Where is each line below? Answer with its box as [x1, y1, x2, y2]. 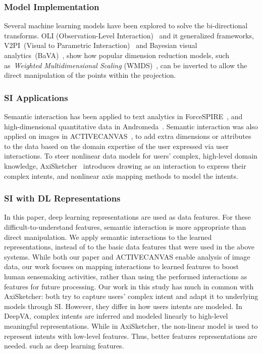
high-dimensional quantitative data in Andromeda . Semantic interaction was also [4, 121, 258, 131]
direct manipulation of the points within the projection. [4, 70, 176, 80]
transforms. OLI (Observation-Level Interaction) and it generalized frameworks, [4, 30, 254, 40]
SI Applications [4, 91, 68, 104]
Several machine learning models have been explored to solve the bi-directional [4, 20, 248, 31]
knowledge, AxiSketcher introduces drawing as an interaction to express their [4, 160, 246, 171]
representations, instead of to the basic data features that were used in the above [4, 241, 255, 252]
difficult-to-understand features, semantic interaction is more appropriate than [4, 221, 246, 232]
